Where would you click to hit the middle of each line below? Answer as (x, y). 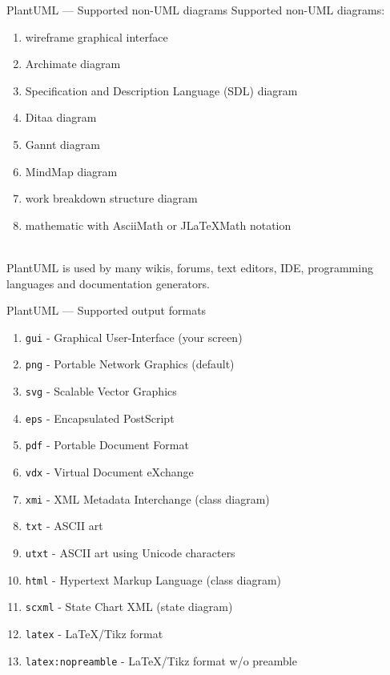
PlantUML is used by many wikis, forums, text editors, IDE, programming (190, 267)
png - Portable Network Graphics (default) (130, 364)
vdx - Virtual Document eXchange (109, 472)
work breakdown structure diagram (111, 198)
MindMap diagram (71, 171)
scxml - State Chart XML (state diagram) (129, 607)
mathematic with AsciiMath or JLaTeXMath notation (158, 225)
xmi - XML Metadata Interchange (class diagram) (147, 498)
